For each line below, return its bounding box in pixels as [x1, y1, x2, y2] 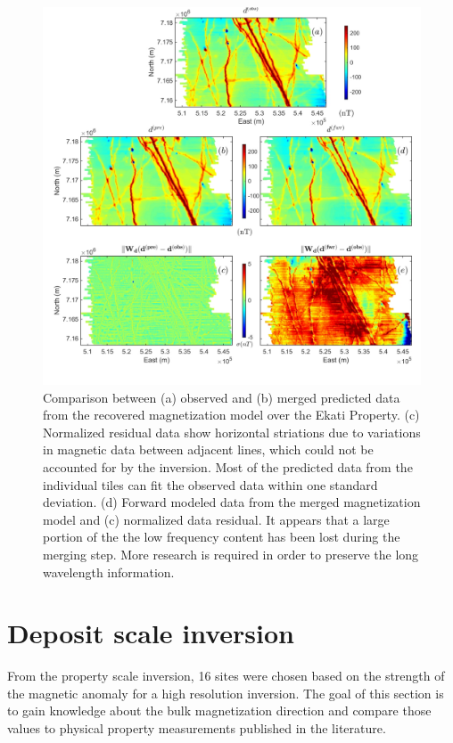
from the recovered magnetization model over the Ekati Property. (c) [43, 405, 420, 424]
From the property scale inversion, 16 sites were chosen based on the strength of [7, 666, 445, 685]
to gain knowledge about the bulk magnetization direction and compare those [7, 701, 432, 720]
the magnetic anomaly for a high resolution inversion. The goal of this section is [7, 683, 444, 702]
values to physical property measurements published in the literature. [7, 719, 386, 738]
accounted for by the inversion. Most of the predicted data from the [43, 457, 413, 476]
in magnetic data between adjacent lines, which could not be [43, 440, 374, 459]
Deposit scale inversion [7, 615, 295, 651]
